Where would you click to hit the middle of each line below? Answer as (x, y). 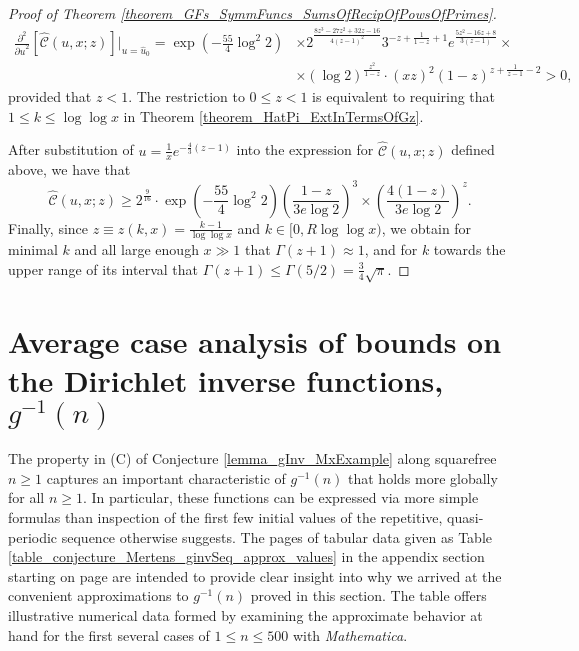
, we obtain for (426, 227)
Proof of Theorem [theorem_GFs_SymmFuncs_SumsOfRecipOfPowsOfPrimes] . (252, 13)
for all (26, 497)
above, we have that (69, 169)
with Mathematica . (350, 634)
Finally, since (48, 227)
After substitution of (71, 149)
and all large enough (136, 249)
